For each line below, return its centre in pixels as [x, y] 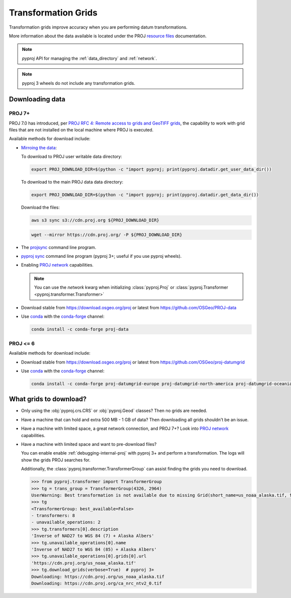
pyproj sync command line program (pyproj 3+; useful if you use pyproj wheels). [101, 256]
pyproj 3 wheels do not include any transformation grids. [79, 83]
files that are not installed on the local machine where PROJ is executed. [81, 130]
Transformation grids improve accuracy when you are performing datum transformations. [98, 27]
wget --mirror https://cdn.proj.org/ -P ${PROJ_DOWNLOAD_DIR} [107, 235]
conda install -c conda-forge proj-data [80, 329]
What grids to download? [48, 399]
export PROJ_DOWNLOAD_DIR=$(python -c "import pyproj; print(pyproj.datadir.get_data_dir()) [145, 195]
